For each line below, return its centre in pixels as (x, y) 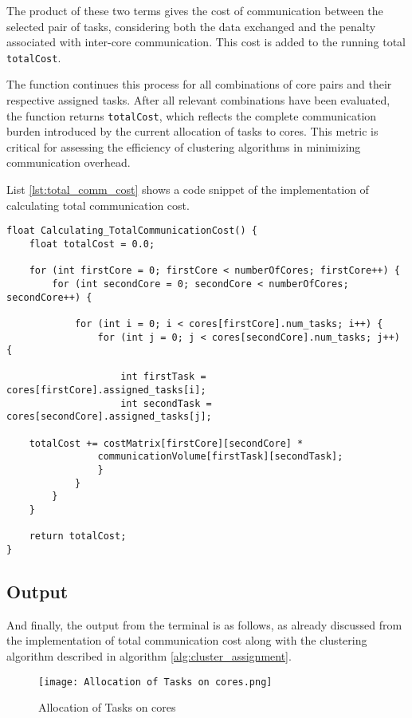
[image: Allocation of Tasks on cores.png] (155, 682)
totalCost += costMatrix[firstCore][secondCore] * (166, 443)
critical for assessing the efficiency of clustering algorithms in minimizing (184, 146)
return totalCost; (78, 537)
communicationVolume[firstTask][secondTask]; (220, 457)
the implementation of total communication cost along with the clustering (187, 640)
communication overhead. (69, 162)
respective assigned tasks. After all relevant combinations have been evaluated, (198, 100)
